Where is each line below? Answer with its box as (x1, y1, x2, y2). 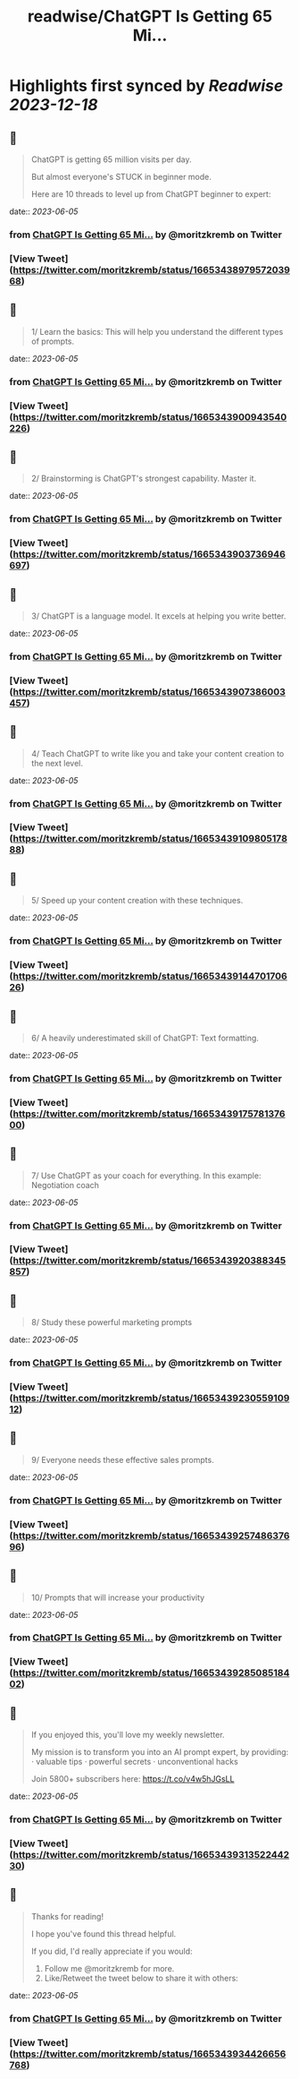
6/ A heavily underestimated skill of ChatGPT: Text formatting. (30, 1032, 259, 1043)
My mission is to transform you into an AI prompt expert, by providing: (30, 1747, 289, 1758)
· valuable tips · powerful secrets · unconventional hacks (30, 1757, 238, 1767)
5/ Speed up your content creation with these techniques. (30, 895, 244, 906)
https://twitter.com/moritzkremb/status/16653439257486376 (12, 1529, 290, 1542)
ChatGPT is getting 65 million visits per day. (30, 154, 192, 165)
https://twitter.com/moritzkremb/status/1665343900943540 (12, 410, 287, 423)
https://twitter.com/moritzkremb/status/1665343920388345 (12, 1254, 287, 1267)
